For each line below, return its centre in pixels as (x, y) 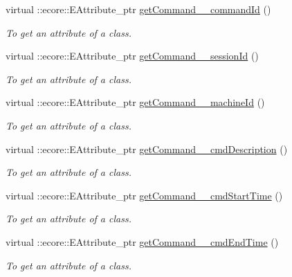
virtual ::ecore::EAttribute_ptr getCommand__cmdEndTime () (142, 241)
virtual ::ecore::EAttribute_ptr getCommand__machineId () (135, 102)
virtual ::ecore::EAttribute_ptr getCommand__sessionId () (132, 56)
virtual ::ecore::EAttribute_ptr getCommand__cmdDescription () (147, 149)
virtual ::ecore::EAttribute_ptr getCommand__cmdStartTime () (144, 195)
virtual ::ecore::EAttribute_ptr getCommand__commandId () (138, 9)
